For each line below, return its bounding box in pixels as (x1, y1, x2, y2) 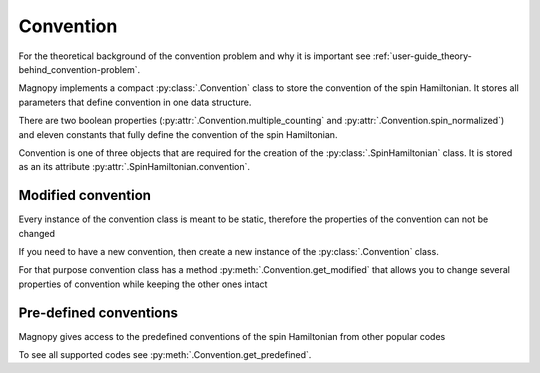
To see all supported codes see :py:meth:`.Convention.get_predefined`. (18, 349, 312, 361)
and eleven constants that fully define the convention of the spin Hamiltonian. (18, 128, 338, 140)
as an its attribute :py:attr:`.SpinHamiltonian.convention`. (18, 161, 250, 173)
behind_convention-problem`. (18, 63, 141, 75)
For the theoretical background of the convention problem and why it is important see (18, 50, 371, 62)
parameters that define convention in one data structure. (18, 96, 252, 108)
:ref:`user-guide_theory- (372, 50, 472, 62)
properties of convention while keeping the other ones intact (18, 278, 268, 290)
